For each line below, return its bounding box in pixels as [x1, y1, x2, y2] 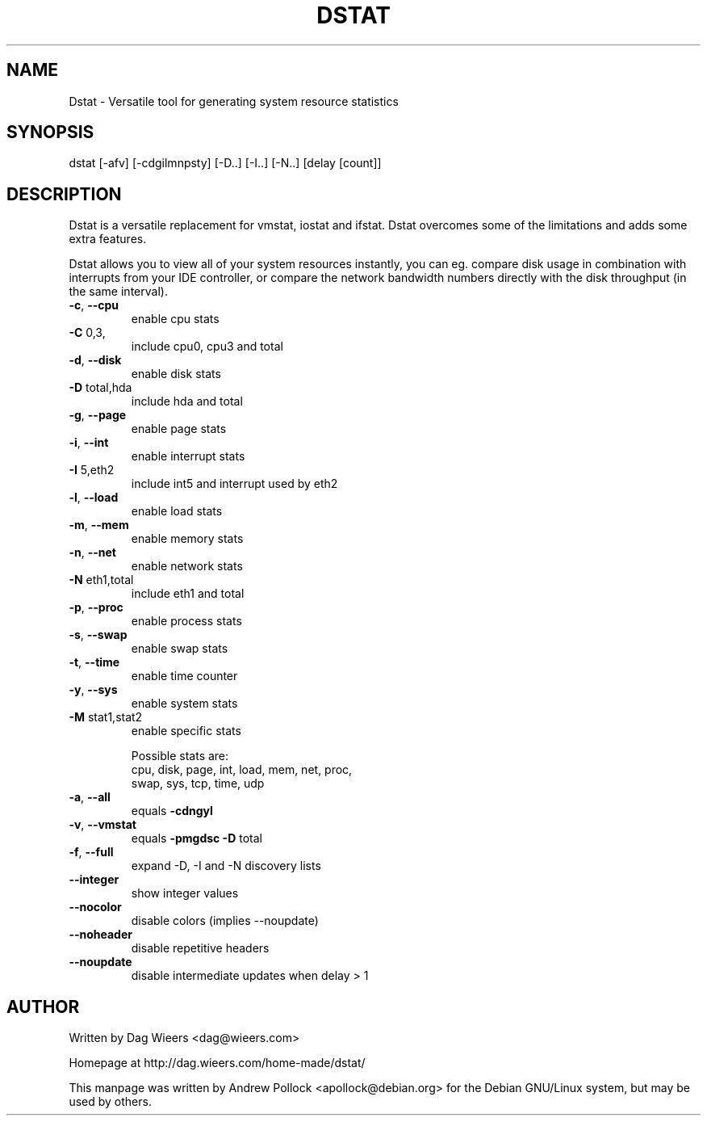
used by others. [69, 1095, 152, 1109]
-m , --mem [69, 518, 129, 532]
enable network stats [131, 559, 243, 574]
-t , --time [69, 655, 120, 670]
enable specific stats [131, 724, 241, 738]
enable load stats [131, 504, 223, 519]
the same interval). [69, 284, 168, 299]
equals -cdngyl [131, 804, 213, 818]
